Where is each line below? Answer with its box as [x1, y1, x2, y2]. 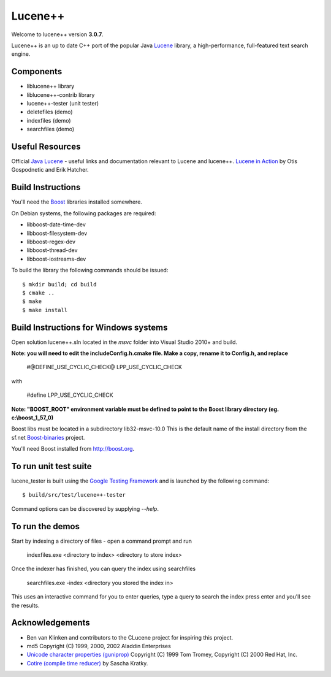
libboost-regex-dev [26, 238, 76, 245]
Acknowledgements [11, 618, 90, 628]
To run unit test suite [11, 461, 92, 472]
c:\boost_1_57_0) [11, 414, 54, 421]
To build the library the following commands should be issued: [11, 267, 169, 274]
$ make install [22, 307, 68, 313]
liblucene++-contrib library [26, 91, 95, 98]
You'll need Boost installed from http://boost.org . [11, 445, 135, 453]
